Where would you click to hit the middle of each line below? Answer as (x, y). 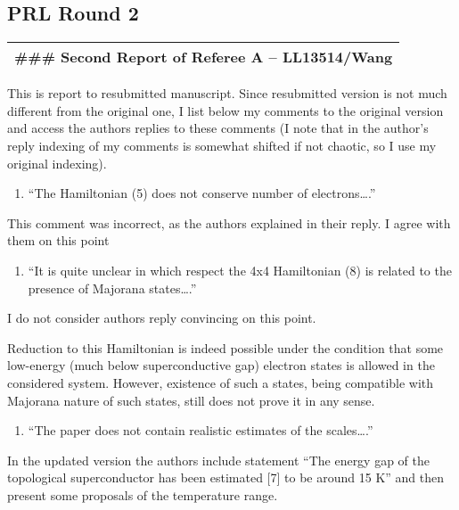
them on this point (58, 240)
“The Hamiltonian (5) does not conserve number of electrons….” (202, 193)
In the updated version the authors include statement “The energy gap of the (219, 460)
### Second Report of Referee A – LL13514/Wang (204, 57)
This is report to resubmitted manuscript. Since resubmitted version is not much (227, 93)
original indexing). (57, 163)
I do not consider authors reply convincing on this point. (162, 318)
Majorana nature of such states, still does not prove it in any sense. (191, 400)
